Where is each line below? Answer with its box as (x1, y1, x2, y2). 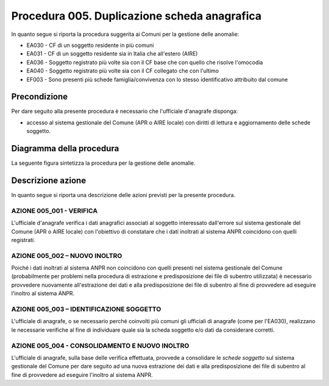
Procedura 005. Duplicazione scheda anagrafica (11, 9, 262, 23)
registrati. (11, 236, 36, 243)
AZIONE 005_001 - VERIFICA (11, 206, 97, 215)
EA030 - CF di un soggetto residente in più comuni (26, 41, 154, 49)
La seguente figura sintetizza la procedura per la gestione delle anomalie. (11, 159, 196, 167)
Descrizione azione (11, 175, 87, 185)
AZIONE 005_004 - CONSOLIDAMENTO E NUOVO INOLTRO (11, 341, 189, 350)
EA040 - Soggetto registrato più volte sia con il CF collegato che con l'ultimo (26, 67, 219, 74)
